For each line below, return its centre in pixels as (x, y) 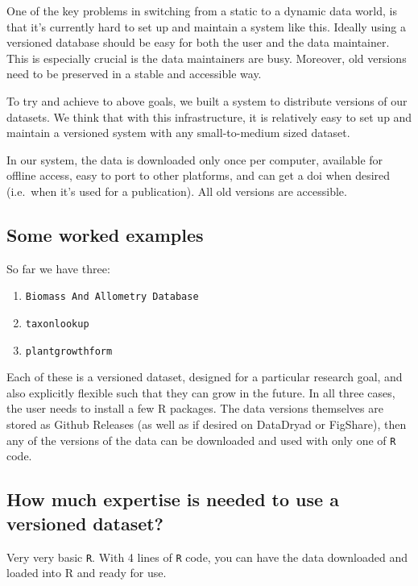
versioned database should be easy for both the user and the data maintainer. (198, 42)
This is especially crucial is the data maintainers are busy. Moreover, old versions (207, 58)
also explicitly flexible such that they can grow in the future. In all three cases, (201, 392)
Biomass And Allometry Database (112, 297)
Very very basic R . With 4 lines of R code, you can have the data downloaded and (207, 557)
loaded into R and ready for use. (87, 573)
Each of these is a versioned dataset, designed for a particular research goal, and (205, 377)
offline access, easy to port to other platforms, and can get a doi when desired (199, 175)
